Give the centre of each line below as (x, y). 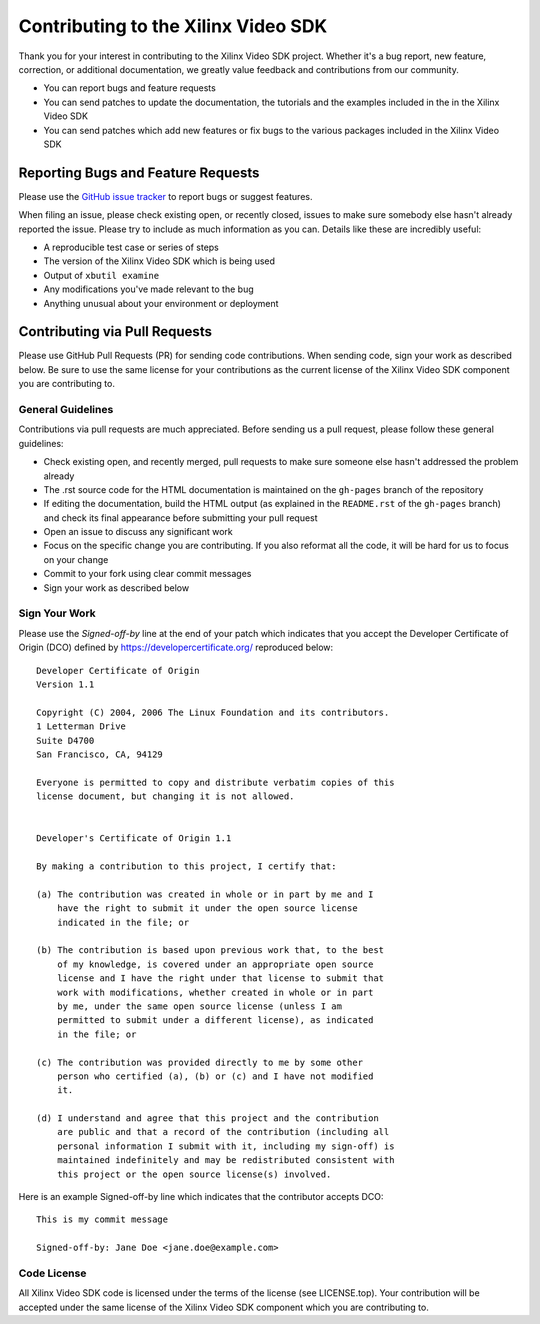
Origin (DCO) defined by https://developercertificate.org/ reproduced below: (176, 647)
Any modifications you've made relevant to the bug (148, 289)
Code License (52, 1273)
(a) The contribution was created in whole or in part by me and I (205, 894)
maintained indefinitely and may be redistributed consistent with (225, 1160)
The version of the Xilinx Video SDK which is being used (159, 261)
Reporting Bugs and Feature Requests (139, 172)
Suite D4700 (65, 740)
